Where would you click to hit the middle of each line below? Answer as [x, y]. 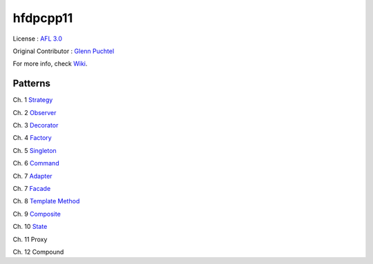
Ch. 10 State [30, 227]
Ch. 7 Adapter [32, 176]
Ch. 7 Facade [32, 188]
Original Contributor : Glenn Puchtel [64, 51]
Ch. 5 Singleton [35, 150]
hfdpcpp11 [43, 18]
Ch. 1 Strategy [33, 100]
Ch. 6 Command [36, 163]
